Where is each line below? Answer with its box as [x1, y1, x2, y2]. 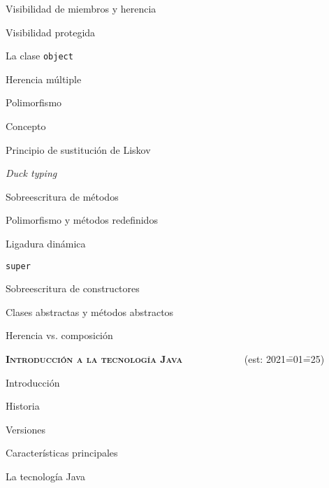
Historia [6, 399, 40, 413]
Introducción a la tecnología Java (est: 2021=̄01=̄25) [6, 352, 325, 366]
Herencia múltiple [6, 71, 82, 86]
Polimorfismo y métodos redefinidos [6, 213, 158, 227]
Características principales [6, 445, 118, 460]
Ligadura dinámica [6, 236, 86, 250]
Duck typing [6, 166, 57, 180]
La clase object [6, 48, 73, 63]
